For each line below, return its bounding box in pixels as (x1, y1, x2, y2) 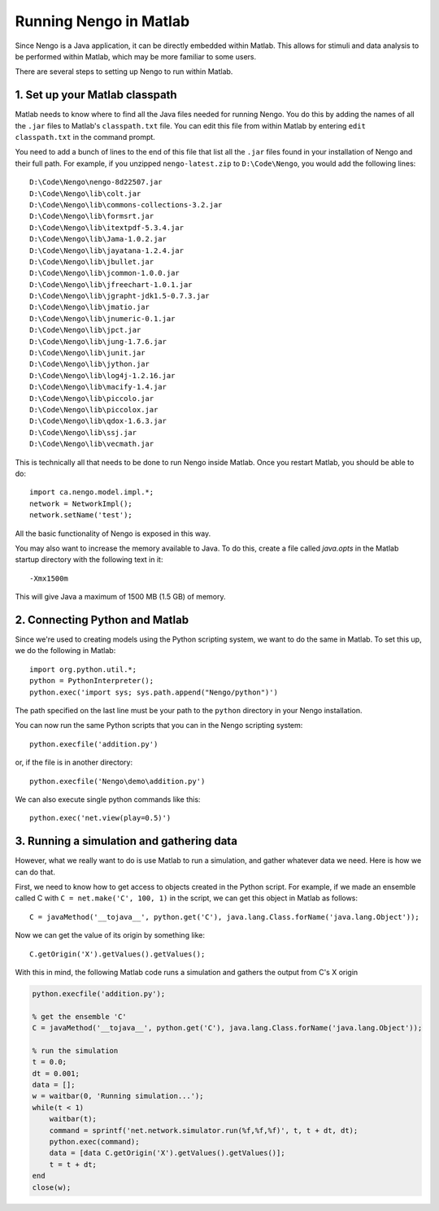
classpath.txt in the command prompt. (15, 133, 156, 142)
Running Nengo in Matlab (15, 12, 190, 30)
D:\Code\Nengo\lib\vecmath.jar (29, 439, 154, 449)
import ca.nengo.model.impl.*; (29, 488, 154, 497)
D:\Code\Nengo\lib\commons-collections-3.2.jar (29, 200, 223, 209)
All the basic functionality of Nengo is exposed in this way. (15, 529, 211, 538)
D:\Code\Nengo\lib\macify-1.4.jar (29, 382, 167, 392)
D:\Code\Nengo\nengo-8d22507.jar (29, 177, 163, 187)
